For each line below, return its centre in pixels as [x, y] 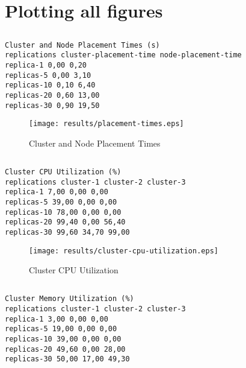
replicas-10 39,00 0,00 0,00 [63, 339]
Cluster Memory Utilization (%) [69, 299]
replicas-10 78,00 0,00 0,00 [63, 212]
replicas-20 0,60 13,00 [52, 96]
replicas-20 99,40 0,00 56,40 [65, 222]
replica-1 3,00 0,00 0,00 [57, 319]
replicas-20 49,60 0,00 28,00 [65, 349]
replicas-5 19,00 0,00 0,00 [61, 329]
